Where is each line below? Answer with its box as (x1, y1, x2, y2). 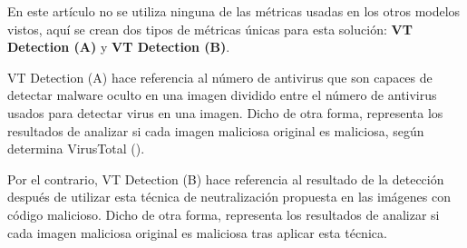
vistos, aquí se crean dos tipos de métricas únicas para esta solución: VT (7, 19, 413, 38)
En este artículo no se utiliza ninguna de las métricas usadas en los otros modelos (7, 2, 461, 20)
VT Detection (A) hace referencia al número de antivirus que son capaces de (7, 67, 433, 86)
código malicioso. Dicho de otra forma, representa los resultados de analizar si (7, 204, 440, 223)
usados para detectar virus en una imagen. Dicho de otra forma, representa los (7, 103, 443, 122)
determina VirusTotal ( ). (7, 139, 145, 158)
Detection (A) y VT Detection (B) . (7, 37, 230, 56)
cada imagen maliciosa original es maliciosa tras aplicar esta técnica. (7, 223, 387, 242)
